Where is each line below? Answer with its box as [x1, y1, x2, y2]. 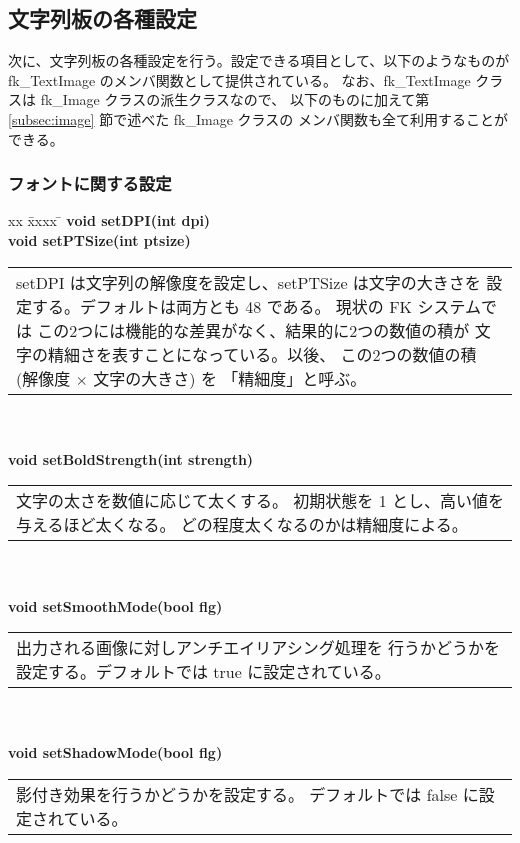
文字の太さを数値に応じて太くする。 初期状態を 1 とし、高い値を [16, 489, 504, 513]
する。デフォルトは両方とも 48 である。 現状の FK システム [32, 294, 481, 318]
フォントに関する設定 [8, 171, 172, 196]
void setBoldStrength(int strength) [8, 448, 254, 469]
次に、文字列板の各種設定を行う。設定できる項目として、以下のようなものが [8, 50, 510, 71]
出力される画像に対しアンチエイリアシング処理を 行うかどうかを [16, 636, 501, 660]
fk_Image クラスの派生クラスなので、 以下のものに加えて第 [40, 89, 430, 110]
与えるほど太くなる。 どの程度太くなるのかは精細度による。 [16, 513, 468, 537]
